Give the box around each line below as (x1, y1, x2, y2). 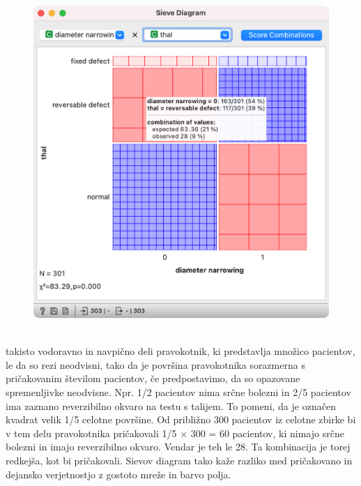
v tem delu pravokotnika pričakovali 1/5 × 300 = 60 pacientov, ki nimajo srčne (6, 425, 344, 440)
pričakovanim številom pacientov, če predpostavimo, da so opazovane (6, 371, 300, 386)
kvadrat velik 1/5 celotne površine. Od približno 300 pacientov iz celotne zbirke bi (6, 412, 356, 427)
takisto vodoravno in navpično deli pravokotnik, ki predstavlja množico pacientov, (6, 344, 355, 358)
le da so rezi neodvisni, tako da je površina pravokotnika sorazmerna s (6, 357, 305, 372)
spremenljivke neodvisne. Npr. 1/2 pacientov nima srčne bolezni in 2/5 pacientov (6, 385, 351, 400)
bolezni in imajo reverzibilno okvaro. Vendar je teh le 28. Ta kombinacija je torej (6, 439, 351, 454)
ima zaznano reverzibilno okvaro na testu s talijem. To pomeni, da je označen (6, 398, 336, 413)
